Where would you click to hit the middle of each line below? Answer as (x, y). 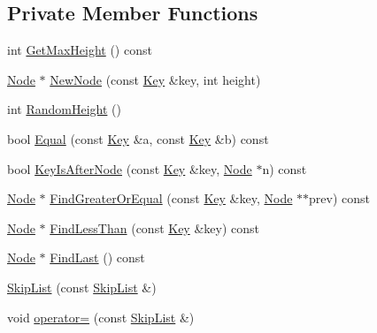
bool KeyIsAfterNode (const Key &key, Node (130, 168)
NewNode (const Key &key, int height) (155, 79)
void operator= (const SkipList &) (101, 317)
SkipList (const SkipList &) (82, 287)
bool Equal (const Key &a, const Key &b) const (138, 138)
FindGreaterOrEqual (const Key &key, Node (171, 198)
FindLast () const (97, 257)
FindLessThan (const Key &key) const (154, 227)
